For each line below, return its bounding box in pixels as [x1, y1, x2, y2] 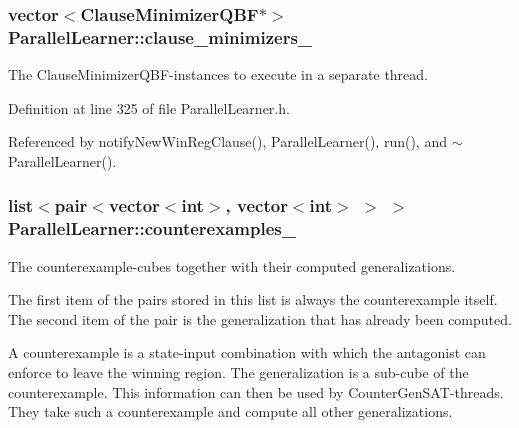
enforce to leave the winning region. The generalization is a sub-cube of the [8, 362, 469, 383]
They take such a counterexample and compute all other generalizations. [8, 401, 453, 422]
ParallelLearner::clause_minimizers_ [8, 24, 313, 49]
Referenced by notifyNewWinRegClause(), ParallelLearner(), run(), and [8, 131, 447, 152]
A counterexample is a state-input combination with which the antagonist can [8, 342, 486, 363]
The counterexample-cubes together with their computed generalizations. [8, 255, 456, 276]
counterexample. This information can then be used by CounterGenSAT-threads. [8, 381, 504, 402]
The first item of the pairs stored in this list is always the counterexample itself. [8, 289, 498, 310]
